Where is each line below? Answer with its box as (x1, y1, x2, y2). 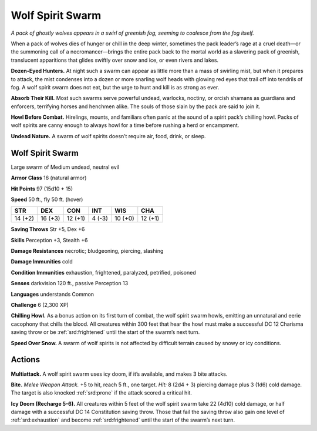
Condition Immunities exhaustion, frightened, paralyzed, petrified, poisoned (11, 269, 196, 276)
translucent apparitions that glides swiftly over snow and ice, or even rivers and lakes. (11, 56, 219, 64)
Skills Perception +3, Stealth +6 (11, 236, 88, 243)
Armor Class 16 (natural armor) (11, 174, 87, 182)
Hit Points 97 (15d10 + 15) (11, 185, 73, 192)
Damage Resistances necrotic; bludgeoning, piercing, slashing (11, 248, 164, 255)
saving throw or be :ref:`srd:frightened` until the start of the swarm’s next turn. (11, 329, 200, 336)
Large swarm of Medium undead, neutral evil (11, 163, 120, 171)
